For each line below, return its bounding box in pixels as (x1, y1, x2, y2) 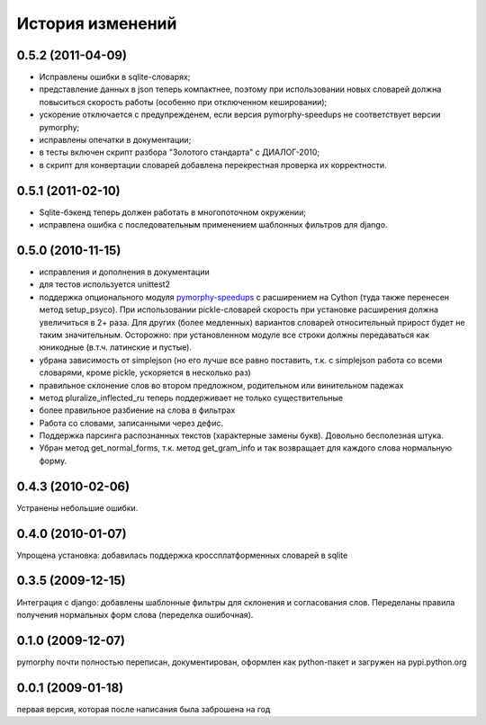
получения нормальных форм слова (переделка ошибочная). (16, 609, 254, 620)
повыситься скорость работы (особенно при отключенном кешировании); (39, 96, 328, 107)
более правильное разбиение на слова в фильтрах (39, 405, 236, 416)
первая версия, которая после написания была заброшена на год (16, 703, 271, 714)
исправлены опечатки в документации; (39, 135, 192, 146)
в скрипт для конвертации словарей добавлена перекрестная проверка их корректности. (39, 159, 387, 170)
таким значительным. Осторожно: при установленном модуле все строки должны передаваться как (39, 329, 429, 340)
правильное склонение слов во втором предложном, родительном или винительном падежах (39, 380, 404, 390)
